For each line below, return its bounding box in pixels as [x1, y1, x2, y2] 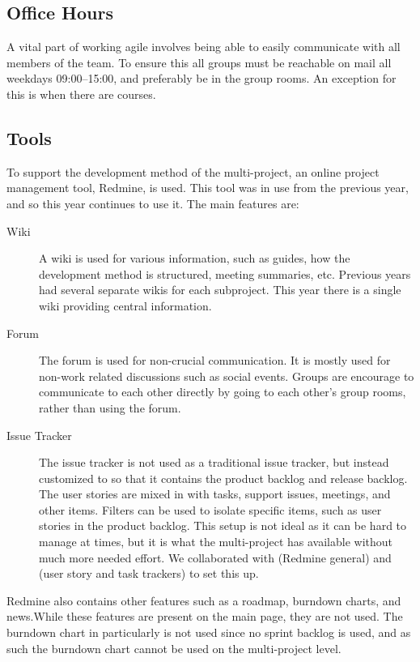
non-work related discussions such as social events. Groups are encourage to [39, 367, 414, 384]
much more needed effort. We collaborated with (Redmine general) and [39, 549, 392, 566]
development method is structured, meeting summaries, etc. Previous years [39, 265, 411, 282]
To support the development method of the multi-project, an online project [6, 163, 380, 180]
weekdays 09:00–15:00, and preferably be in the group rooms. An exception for [6, 70, 397, 87]
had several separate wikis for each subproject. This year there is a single [39, 281, 401, 298]
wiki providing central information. [39, 297, 212, 314]
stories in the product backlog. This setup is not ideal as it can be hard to [39, 517, 407, 534]
